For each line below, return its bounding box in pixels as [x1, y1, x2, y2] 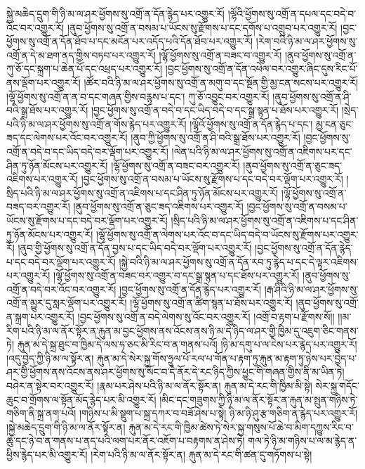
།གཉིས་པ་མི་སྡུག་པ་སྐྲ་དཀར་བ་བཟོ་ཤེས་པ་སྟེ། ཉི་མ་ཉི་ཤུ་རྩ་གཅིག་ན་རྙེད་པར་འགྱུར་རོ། [79, 406, 358, 420]
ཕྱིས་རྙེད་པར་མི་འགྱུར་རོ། [6, 447, 88, 461]
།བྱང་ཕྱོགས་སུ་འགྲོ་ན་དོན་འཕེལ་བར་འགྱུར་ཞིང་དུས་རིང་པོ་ [165, 61, 358, 76]
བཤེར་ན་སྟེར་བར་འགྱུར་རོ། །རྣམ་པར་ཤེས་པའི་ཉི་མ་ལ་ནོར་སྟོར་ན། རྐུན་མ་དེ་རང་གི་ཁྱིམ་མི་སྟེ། [6, 378, 312, 393]
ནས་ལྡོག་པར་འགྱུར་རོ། [6, 75, 81, 89]
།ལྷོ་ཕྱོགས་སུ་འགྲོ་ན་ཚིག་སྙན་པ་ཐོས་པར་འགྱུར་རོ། [130, 295, 293, 310]
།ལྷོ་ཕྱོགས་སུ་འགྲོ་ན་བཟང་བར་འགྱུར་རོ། [111, 158, 240, 172]
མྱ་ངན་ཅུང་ [316, 116, 354, 131]
